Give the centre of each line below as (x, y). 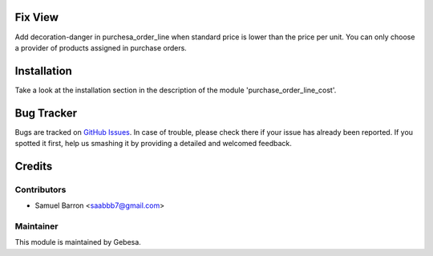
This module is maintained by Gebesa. (78, 242)
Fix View (37, 17)
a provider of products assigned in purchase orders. (101, 47)
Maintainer (36, 226)
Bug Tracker (46, 113)
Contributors (40, 189)
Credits (34, 166)
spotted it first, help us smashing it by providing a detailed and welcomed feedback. (153, 144)
